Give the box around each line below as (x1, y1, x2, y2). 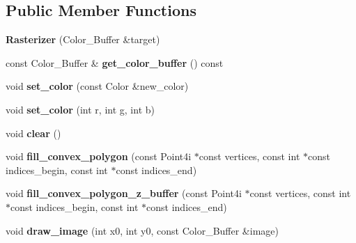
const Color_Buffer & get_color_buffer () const (6, 55, 224, 70)
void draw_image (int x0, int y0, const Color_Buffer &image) (6, 223, 279, 237)
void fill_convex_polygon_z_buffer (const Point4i (6, 186, 242, 201)
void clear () (6, 125, 61, 140)
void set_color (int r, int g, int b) (6, 102, 155, 116)
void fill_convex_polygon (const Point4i (6, 149, 192, 164)
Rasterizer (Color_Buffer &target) (6, 32, 160, 47)
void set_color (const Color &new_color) (6, 79, 189, 93)
